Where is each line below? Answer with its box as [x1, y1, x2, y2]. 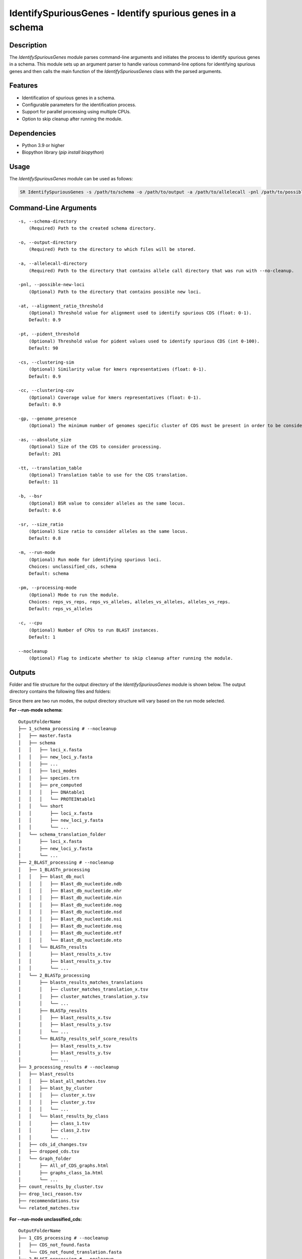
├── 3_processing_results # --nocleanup [18, 1064, 119, 1070]
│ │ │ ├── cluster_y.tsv [18, 1099, 96, 1105]
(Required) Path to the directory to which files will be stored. [28, 247, 196, 252]
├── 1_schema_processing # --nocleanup [18, 726, 117, 731]
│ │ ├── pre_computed [18, 782, 83, 788]
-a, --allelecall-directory [18, 261, 88, 266]
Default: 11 [28, 479, 58, 485]
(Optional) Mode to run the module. [28, 592, 119, 598]
